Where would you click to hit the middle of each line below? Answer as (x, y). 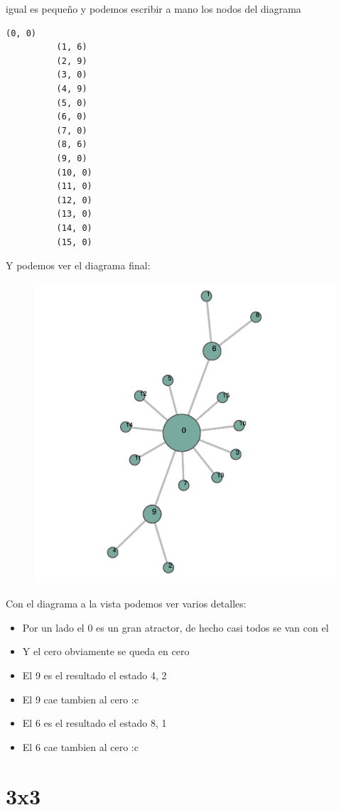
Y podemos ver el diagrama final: (78, 265)
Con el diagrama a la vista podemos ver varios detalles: (126, 604)
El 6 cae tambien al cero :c (80, 746)
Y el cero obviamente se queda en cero (106, 651)
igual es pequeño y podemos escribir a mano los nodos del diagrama (153, 9)
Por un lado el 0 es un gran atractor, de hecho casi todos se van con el (175, 627)
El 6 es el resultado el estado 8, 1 (94, 723)
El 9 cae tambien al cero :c (80, 699)
